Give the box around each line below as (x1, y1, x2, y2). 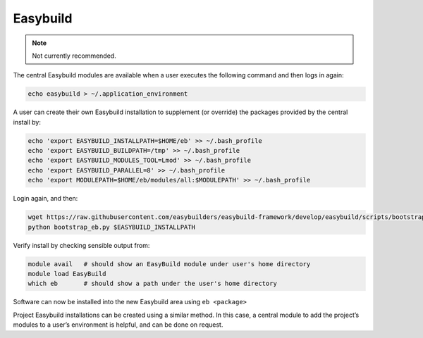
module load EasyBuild (27, 270, 106, 277)
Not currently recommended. (32, 51, 116, 60)
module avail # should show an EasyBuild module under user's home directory (27, 260, 311, 268)
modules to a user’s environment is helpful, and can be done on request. (13, 320, 223, 329)
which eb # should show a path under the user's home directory (27, 280, 278, 288)
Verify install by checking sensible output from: (13, 241, 150, 249)
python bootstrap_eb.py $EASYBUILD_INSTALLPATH (27, 223, 195, 231)
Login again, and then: (13, 194, 78, 203)
